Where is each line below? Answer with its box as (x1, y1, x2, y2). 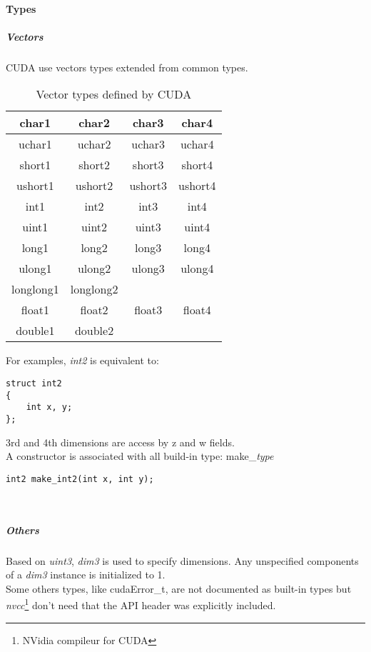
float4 (183, 301, 211, 319)
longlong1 (11, 281, 59, 298)
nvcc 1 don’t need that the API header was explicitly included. (6, 596, 276, 612)
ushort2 (75, 177, 113, 194)
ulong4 (181, 260, 214, 277)
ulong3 (131, 260, 165, 277)
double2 (74, 322, 114, 339)
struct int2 (6, 378, 62, 388)
